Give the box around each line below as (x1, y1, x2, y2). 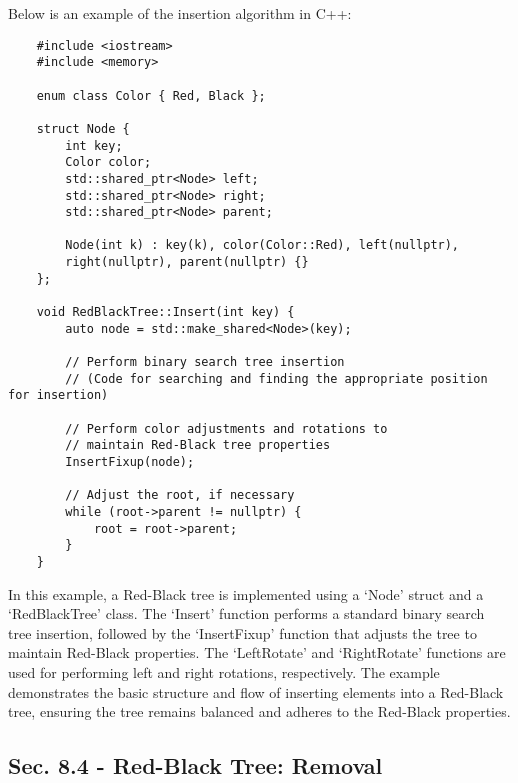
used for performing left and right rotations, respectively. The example (8, 661, 440, 682)
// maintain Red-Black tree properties (65, 438, 331, 453)
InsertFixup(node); (65, 455, 195, 469)
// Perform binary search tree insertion (65, 355, 345, 370)
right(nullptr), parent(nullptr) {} (65, 255, 309, 270)
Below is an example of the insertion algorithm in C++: (8, 3, 352, 23)
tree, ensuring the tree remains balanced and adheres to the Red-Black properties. (8, 701, 511, 722)
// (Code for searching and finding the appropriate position (65, 371, 488, 386)
